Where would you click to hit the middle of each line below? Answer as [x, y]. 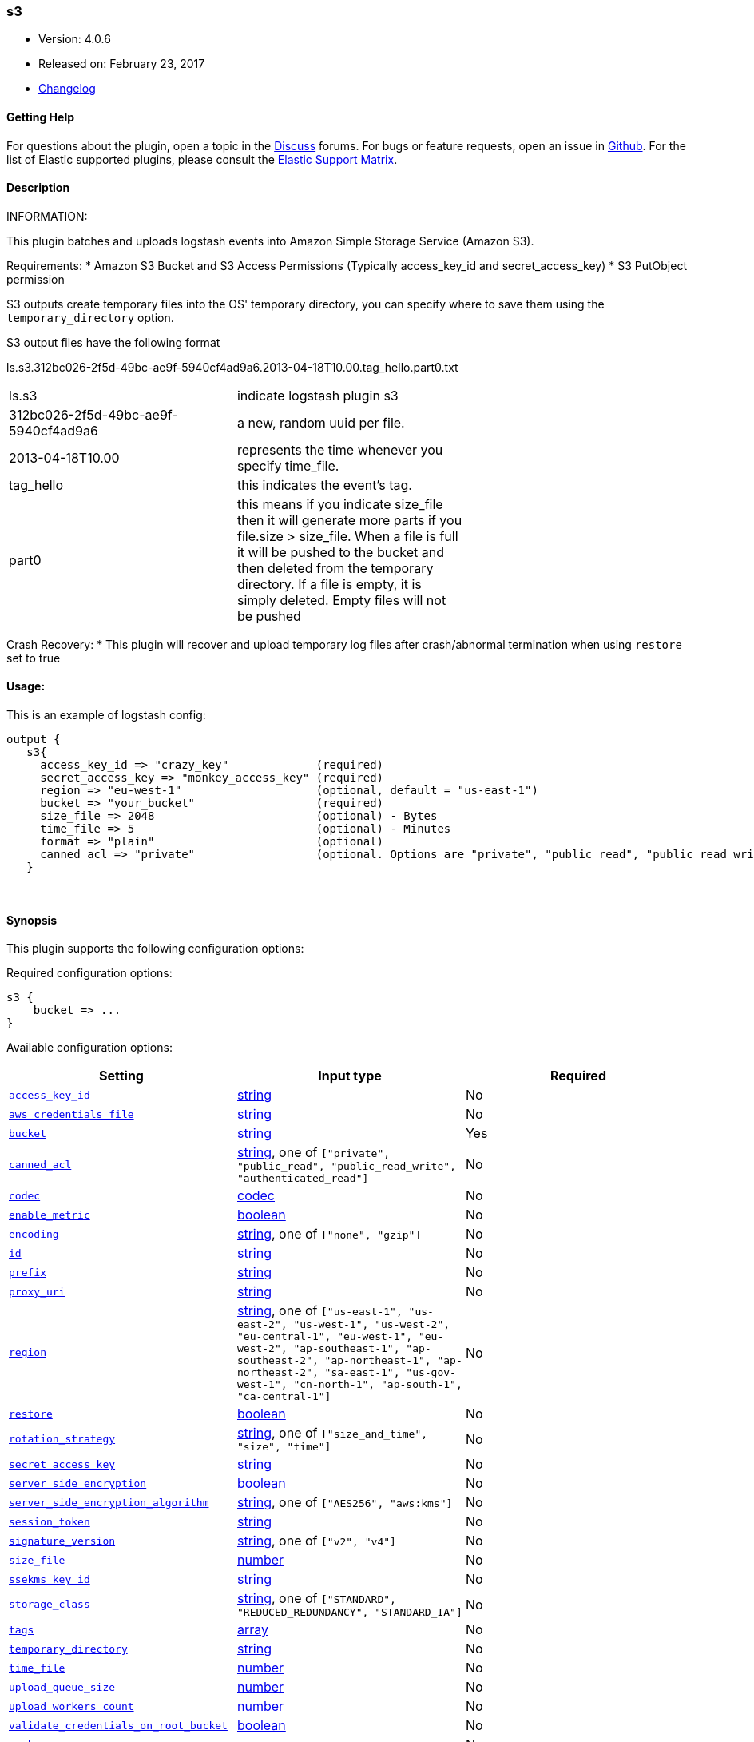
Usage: [26, 686]
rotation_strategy [62, 1439]
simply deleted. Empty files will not [341, 600]
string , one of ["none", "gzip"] [329, 1234]
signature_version [62, 1541]
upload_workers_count [71, 1706]
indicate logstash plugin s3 [317, 395]
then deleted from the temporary [335, 568]
